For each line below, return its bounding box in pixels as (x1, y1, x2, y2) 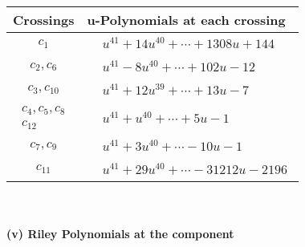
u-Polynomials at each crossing (87, 10, 286, 29)
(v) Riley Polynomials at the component (6, 225, 234, 242)
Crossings (13, 10, 75, 29)
